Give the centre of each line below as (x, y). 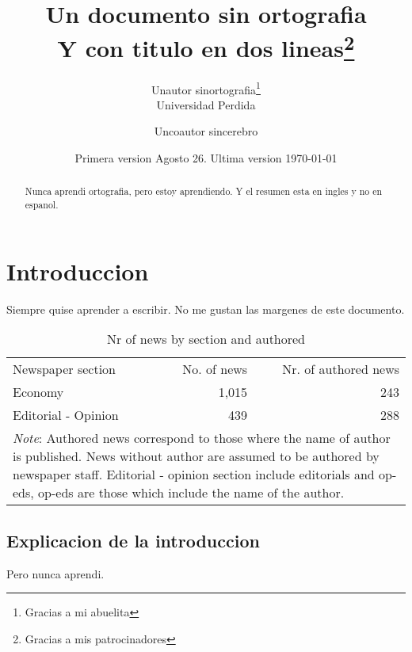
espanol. (42, 205)
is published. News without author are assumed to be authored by (196, 456)
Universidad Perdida (206, 104)
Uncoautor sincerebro (206, 131)
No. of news (215, 369)
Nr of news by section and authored (206, 339)
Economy (38, 392)
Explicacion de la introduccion (133, 540)
